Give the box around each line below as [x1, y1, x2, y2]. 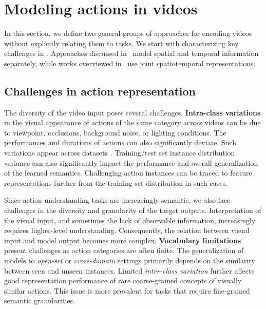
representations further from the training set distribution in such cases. [4, 177, 227, 188]
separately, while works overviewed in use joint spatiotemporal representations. [4, 57, 256, 68]
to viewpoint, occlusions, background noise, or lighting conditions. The [4, 127, 226, 138]
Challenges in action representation [4, 83, 196, 99]
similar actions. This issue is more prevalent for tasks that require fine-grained [4, 285, 250, 296]
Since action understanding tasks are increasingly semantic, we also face [4, 195, 231, 205]
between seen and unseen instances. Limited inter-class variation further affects [4, 265, 254, 276]
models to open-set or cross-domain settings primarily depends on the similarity [4, 255, 255, 266]
